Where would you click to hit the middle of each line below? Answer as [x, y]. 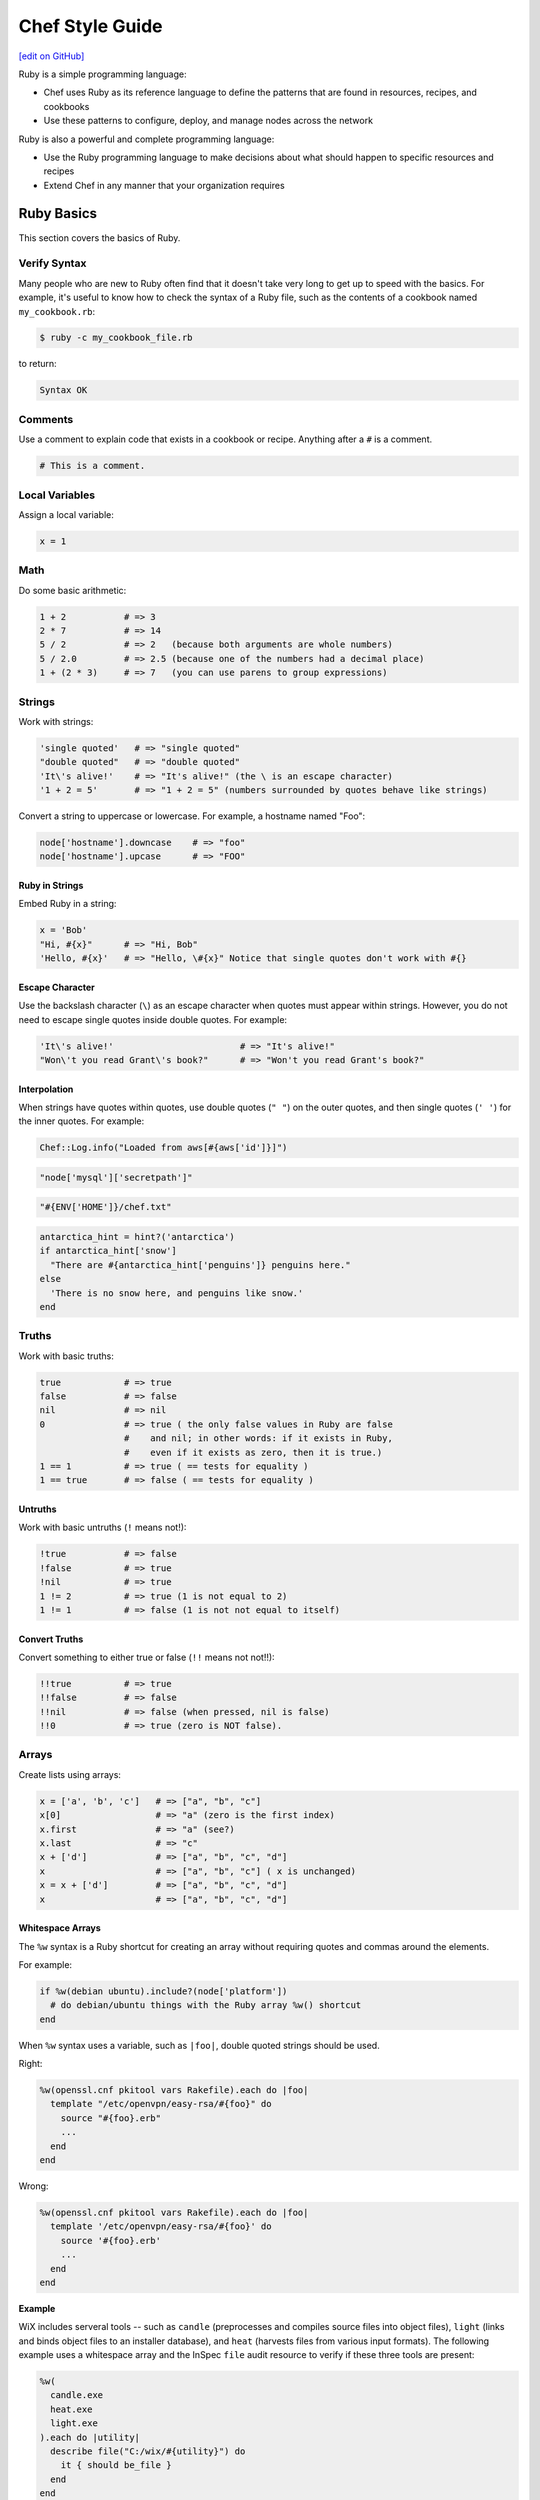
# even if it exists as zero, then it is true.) [253, 1452]
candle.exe [77, 2395]
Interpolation [46, 1089]
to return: [37, 364]
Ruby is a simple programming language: [102, 74]
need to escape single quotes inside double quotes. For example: [153, 1019]
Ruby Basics [57, 213]
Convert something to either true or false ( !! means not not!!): [146, 1657]
